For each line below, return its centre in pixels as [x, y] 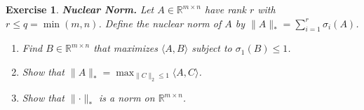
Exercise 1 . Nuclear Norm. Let [80, 9]
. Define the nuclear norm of [160, 23]
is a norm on [127, 98]
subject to [212, 48]
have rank [225, 9]
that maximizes [126, 48]
